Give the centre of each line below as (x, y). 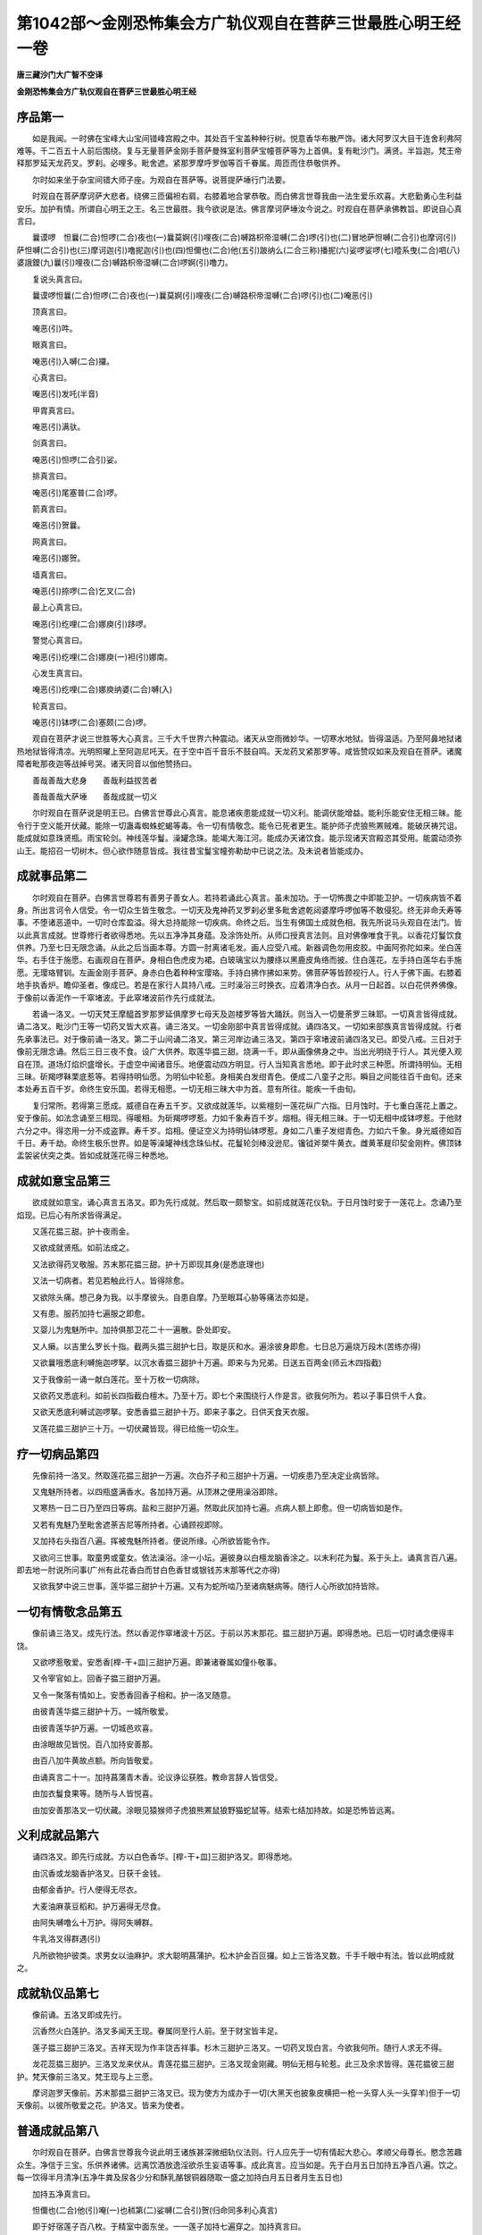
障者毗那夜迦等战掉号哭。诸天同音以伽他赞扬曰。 (106, 763)
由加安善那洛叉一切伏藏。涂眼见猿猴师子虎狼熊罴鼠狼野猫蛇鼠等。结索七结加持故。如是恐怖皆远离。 (216, 1809)
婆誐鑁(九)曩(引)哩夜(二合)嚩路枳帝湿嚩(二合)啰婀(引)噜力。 (125, 263)
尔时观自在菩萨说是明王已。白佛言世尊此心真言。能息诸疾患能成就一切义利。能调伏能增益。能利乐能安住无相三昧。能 (247, 813)
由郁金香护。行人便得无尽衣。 (87, 1890)
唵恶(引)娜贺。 (58, 558)
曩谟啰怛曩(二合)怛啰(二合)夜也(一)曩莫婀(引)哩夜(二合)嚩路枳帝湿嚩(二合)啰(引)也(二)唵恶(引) (202, 295)
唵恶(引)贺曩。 (58, 525)
